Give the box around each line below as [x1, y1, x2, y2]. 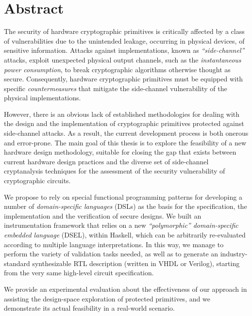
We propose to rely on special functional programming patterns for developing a [4, 191, 242, 202]
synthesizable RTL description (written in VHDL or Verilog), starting [32, 258, 240, 268]
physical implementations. [4, 93, 81, 103]
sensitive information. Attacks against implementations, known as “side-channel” [4, 45, 245, 55]
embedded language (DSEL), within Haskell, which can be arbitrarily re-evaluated [4, 230, 246, 239]
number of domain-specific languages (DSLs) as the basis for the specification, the [4, 201, 247, 211]
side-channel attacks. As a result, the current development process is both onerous [4, 128, 249, 138]
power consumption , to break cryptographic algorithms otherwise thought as [4, 64, 231, 74]
